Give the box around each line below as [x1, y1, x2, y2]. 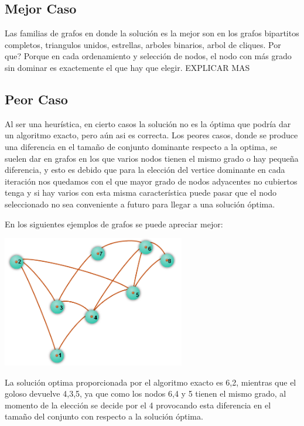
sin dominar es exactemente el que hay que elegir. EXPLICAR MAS [5, 61, 250, 73]
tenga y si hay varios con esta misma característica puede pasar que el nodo [5, 186, 277, 199]
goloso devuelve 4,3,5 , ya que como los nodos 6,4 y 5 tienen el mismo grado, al [5, 387, 286, 400]
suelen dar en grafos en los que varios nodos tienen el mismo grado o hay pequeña [5, 152, 299, 164]
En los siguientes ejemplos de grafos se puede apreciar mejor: [5, 217, 223, 230]
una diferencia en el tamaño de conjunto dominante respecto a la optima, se [5, 140, 277, 152]
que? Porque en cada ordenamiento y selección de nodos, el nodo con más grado [5, 50, 292, 62]
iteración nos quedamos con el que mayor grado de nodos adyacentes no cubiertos [5, 175, 298, 187]
